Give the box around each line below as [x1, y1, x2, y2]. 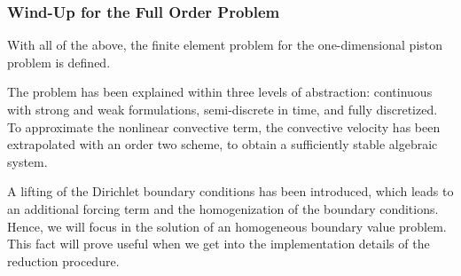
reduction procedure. [7, 251, 120, 270]
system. [7, 152, 48, 170]
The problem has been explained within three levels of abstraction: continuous [7, 83, 433, 101]
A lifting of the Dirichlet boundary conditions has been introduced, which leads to [7, 182, 454, 201]
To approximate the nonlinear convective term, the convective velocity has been [7, 117, 441, 136]
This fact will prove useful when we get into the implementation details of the [7, 234, 430, 253]
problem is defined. [7, 52, 111, 71]
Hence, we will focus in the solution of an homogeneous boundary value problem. [7, 217, 447, 235]
